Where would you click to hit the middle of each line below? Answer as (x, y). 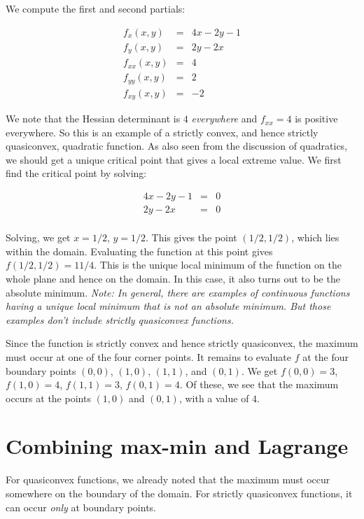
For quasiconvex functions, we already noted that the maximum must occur (168, 479)
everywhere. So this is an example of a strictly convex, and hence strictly (162, 132)
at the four (325, 356)
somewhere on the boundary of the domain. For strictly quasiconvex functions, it (179, 493)
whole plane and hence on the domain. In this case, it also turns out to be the (173, 278)
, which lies (315, 237)
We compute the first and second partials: (96, 8)
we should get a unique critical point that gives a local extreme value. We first (174, 159)
